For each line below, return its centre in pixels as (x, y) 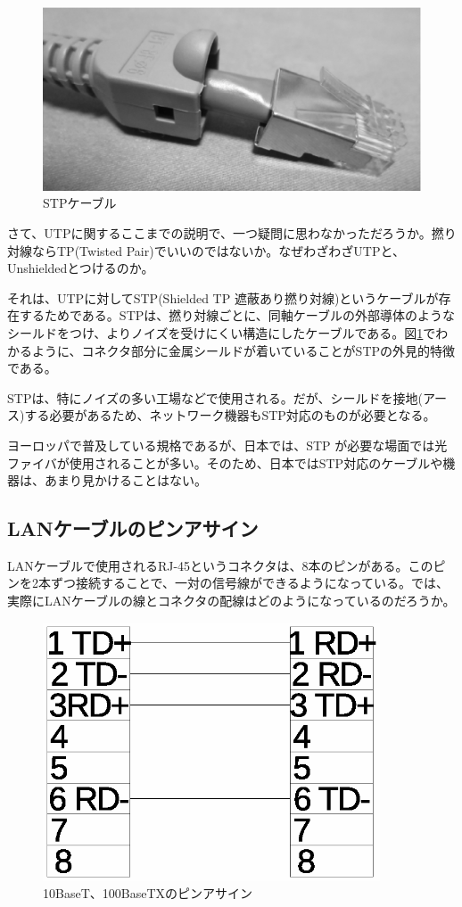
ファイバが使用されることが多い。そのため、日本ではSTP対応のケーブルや (225, 462)
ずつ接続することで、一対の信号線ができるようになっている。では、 (250, 583)
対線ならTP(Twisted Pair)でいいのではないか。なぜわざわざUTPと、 (206, 250)
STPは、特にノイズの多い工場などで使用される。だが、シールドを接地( (215, 397)
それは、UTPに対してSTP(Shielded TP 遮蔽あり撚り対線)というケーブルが (223, 297)
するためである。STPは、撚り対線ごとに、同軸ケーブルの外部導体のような (237, 315)
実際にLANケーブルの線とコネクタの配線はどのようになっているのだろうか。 (231, 601)
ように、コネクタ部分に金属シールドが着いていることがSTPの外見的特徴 (243, 350)
